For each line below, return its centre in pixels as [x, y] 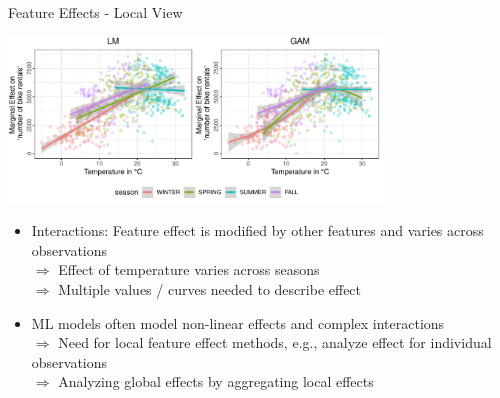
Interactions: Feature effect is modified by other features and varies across [257, 230]
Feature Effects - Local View [95, 12]
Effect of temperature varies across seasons [189, 269]
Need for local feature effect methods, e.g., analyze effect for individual [275, 342]
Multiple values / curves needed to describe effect [210, 289]
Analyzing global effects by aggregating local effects [216, 381]
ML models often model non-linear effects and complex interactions [238, 322]
